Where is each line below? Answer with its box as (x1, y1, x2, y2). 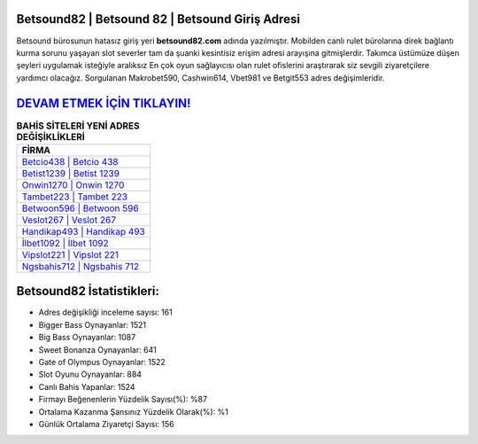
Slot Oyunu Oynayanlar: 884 (38, 369, 142, 380)
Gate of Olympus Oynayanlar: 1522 (38, 357, 166, 368)
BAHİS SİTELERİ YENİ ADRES (16, 120, 141, 132)
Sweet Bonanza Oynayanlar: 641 (38, 344, 157, 354)
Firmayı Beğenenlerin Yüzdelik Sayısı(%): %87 (38, 394, 208, 405)
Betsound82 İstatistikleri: (16, 284, 159, 299)
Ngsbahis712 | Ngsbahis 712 (21, 260, 140, 272)
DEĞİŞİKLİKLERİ (16, 130, 86, 143)
